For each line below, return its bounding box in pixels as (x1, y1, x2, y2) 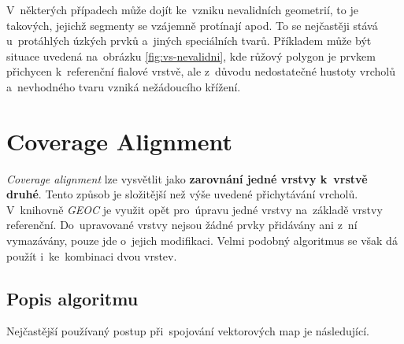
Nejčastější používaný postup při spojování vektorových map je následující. (6, 323, 369, 339)
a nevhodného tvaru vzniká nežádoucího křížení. (6, 78, 241, 94)
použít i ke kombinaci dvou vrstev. (6, 247, 177, 264)
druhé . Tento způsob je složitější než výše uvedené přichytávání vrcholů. (6, 186, 358, 202)
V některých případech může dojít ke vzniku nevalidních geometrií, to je (6, 2, 358, 17)
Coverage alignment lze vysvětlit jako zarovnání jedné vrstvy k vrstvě (6, 170, 368, 187)
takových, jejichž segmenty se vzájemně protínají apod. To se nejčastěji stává (6, 17, 378, 33)
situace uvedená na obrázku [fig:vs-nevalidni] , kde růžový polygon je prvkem (6, 47, 376, 64)
